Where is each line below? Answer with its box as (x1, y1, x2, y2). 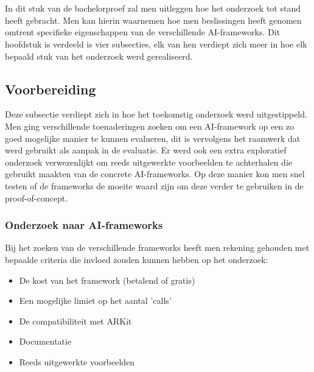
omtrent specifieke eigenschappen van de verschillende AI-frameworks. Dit (5, 26, 281, 38)
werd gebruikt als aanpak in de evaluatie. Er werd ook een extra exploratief (5, 144, 287, 156)
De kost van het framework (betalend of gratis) (19, 273, 195, 286)
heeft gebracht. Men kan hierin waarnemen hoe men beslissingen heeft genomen (5, 13, 302, 26)
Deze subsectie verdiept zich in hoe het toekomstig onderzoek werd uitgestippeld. (5, 108, 307, 121)
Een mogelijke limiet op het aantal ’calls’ (19, 294, 172, 307)
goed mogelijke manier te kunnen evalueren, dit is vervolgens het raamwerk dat (5, 132, 301, 144)
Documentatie (19, 335, 72, 348)
